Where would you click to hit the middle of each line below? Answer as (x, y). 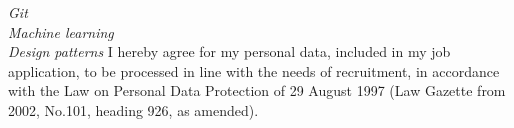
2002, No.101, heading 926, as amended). (133, 109)
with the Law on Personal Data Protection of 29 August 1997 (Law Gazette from (257, 90)
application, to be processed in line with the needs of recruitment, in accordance (254, 70)
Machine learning (61, 31)
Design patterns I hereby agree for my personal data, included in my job (229, 51)
